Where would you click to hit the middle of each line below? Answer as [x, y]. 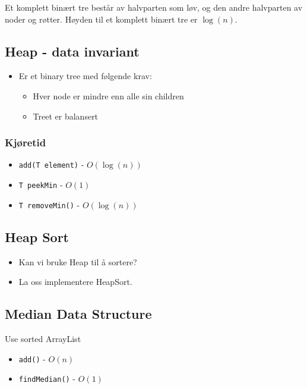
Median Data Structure [78, 314]
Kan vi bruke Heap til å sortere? [78, 261]
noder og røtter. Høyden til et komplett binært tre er [101, 19]
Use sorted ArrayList [43, 338]
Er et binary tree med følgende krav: [85, 76]
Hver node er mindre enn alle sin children [108, 95]
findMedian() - [47, 379]
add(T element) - [51, 164]
